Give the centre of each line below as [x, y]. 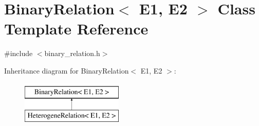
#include [18, 53]
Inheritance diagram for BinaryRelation [67, 70]
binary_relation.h [72, 53]
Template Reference [76, 29]
